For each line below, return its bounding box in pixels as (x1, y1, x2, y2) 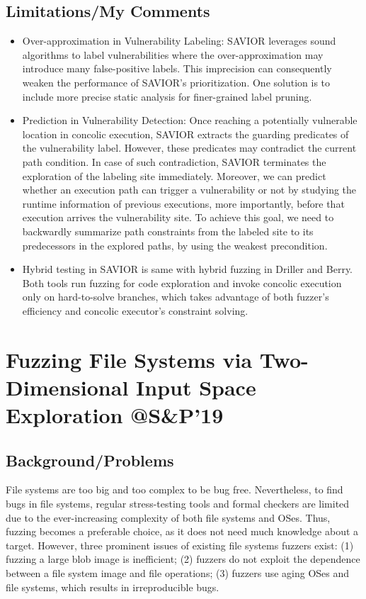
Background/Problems (6, 449, 174, 471)
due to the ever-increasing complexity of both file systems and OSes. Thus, (6, 510, 331, 525)
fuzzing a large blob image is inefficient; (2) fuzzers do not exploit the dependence (6, 552, 360, 566)
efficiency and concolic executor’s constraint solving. (22, 303, 248, 318)
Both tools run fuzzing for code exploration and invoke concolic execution (22, 275, 342, 290)
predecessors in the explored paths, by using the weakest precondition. (22, 237, 328, 252)
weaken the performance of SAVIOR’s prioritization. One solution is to (22, 74, 331, 89)
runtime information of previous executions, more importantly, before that (22, 196, 345, 211)
